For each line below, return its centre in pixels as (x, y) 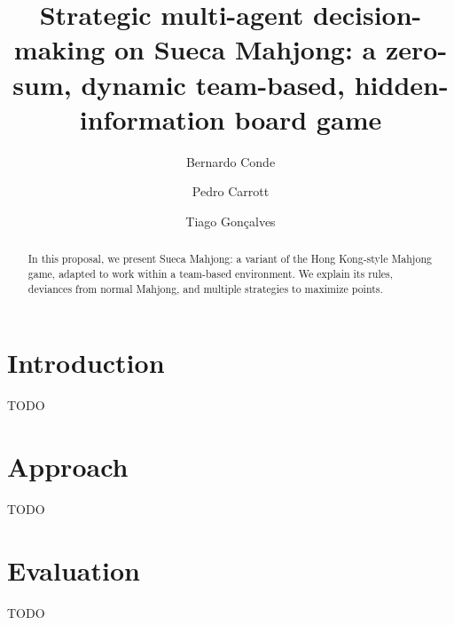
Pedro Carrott (231, 191)
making (59, 49)
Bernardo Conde (231, 161)
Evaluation (74, 570)
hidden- (401, 84)
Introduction (86, 363)
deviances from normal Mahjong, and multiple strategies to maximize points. (205, 288)
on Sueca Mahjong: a (245, 49)
